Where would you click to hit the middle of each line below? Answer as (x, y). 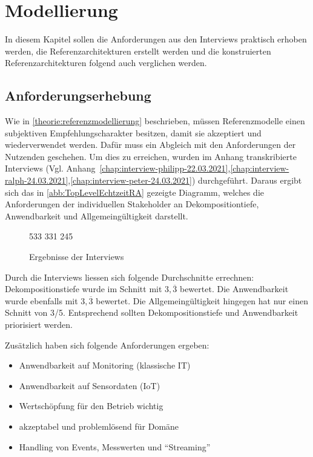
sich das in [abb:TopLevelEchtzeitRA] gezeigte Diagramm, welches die (135, 192)
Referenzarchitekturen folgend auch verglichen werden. (106, 63)
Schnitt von (26, 312)
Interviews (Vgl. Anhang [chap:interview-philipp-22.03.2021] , (118, 168)
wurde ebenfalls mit (41, 300)
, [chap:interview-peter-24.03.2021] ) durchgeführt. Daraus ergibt (185, 180)
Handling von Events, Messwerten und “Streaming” (115, 446)
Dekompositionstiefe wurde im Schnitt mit (84, 289)
